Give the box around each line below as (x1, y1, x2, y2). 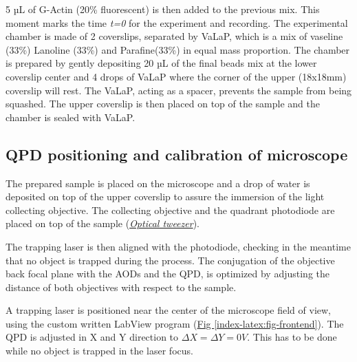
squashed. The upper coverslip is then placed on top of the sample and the (6, 96, 321, 111)
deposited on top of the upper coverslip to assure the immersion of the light (6, 189, 325, 204)
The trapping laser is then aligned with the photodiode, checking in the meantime (6, 239, 351, 253)
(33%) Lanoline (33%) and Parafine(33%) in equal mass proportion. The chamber (6, 42, 350, 56)
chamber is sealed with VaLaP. (6, 109, 136, 124)
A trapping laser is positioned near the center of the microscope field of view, (6, 303, 331, 317)
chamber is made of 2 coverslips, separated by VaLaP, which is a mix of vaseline (6, 29, 343, 43)
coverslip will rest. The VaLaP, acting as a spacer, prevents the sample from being (6, 83, 352, 97)
